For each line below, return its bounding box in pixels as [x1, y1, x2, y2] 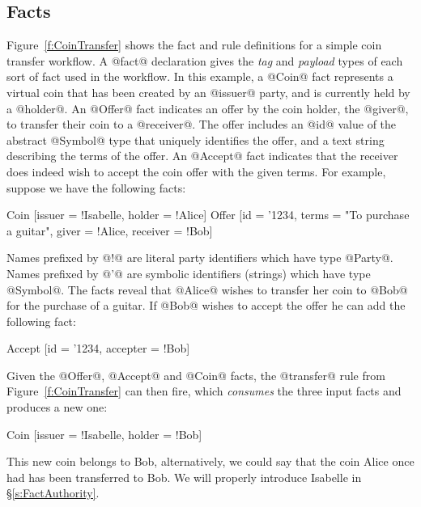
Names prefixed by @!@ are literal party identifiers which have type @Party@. [6, 249, 393, 266]
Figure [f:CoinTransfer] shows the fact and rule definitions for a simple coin [6, 36, 382, 53]
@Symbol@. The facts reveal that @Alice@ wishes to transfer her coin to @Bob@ [6, 281, 408, 298]
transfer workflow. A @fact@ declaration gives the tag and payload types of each [6, 52, 403, 69]
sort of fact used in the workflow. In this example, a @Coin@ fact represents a [6, 68, 393, 85]
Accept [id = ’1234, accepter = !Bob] [6, 340, 190, 357]
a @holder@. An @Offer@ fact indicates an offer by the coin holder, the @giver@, [6, 99, 409, 116]
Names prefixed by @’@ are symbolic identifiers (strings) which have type [6, 264, 371, 281]
